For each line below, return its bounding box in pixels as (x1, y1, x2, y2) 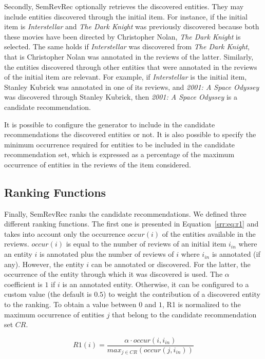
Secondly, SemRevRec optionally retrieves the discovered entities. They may (4, 1, 244, 11)
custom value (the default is (4, 289, 92, 299)
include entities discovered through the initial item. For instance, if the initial (4, 11, 248, 22)
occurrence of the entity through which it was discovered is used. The (4, 269, 223, 279)
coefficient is (4, 278, 43, 289)
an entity (4, 249, 32, 259)
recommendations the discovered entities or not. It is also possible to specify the (4, 129, 256, 140)
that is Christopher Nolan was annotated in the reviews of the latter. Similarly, (4, 51, 254, 62)
